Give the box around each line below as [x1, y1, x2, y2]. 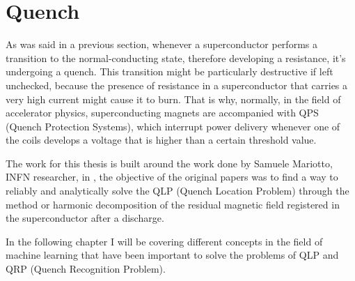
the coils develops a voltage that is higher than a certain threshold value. [6, 132, 317, 147]
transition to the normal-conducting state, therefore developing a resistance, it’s [6, 50, 346, 65]
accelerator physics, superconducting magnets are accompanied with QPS [6, 105, 319, 120]
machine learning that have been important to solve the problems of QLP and [6, 248, 339, 262]
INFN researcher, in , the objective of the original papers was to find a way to [6, 169, 338, 184]
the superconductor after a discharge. [6, 211, 164, 225]
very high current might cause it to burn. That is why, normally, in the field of [6, 91, 341, 106]
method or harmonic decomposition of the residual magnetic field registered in [6, 197, 340, 211]
